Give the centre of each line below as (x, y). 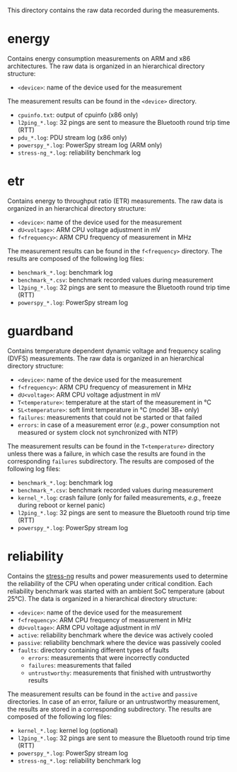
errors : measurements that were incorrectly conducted (109, 657)
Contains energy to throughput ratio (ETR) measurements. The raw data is (115, 201)
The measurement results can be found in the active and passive (103, 694)
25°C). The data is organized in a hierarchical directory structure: (102, 598)
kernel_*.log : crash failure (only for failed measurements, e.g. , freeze (119, 497)
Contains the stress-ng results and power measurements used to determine (118, 576)
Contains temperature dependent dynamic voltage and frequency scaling (114, 351)
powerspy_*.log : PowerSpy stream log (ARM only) (90, 145)
